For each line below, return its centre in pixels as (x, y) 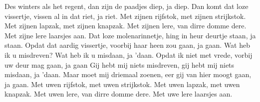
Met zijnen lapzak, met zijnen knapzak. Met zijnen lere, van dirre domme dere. (126, 26)
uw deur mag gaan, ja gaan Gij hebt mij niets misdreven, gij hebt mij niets (120, 64)
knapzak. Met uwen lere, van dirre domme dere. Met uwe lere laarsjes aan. (119, 94)
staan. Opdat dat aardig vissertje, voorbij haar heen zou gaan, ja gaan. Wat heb (127, 45)
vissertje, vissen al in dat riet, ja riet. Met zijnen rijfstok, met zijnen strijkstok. (125, 16)
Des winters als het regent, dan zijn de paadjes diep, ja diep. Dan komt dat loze (127, 6)
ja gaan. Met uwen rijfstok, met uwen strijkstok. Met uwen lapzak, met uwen (122, 84)
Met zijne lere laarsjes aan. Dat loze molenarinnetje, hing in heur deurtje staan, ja (130, 35)
